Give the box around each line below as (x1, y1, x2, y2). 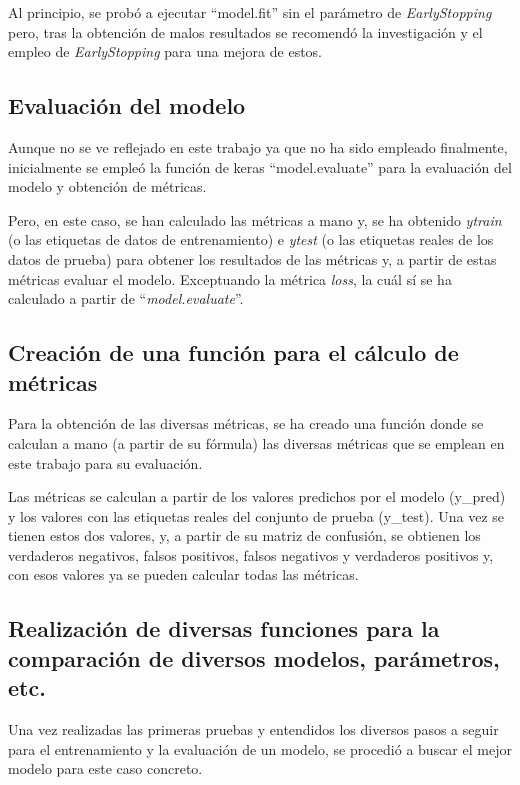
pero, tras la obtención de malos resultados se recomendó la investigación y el (8, 21, 483, 42)
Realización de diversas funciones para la (8, 613, 440, 644)
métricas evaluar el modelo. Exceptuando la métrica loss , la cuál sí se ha (8, 268, 452, 289)
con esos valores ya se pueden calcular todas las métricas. (8, 564, 359, 585)
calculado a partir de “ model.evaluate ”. (8, 288, 244, 309)
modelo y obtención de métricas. (8, 176, 207, 197)
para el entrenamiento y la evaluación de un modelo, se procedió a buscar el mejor (8, 738, 512, 759)
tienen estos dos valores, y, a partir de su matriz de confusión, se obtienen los (8, 525, 481, 546)
